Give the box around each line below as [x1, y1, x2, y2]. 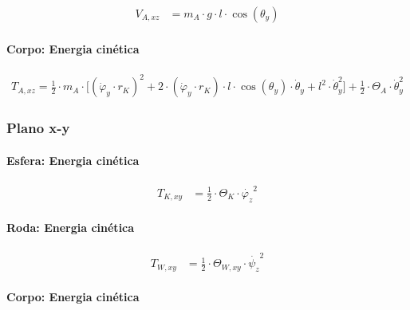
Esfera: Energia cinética [6, 151, 140, 168]
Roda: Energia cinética [6, 219, 135, 236]
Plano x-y [6, 118, 70, 138]
